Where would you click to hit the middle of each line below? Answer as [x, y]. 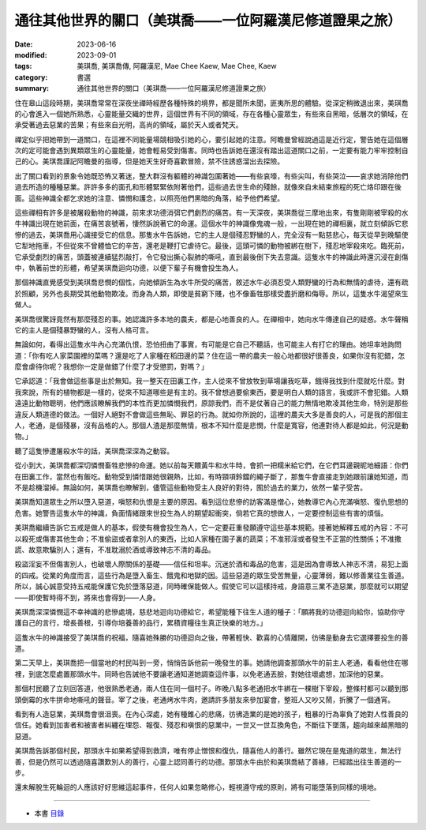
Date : [24, 44]
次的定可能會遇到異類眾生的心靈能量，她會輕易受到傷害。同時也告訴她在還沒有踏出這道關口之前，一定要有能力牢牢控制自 [211, 151]
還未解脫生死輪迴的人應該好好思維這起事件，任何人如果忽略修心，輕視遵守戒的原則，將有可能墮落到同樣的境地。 [198, 787]
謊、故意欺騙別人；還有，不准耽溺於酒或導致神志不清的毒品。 [115, 550]
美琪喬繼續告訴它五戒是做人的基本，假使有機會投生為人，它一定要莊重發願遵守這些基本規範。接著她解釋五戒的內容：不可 [211, 528]
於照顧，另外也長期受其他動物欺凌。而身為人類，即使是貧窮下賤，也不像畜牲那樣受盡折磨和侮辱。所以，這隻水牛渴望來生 [211, 293]
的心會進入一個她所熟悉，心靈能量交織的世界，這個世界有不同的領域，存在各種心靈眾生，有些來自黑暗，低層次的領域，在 [211, 114]
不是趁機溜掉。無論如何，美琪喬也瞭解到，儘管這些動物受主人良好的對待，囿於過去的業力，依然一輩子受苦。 [191, 487]
